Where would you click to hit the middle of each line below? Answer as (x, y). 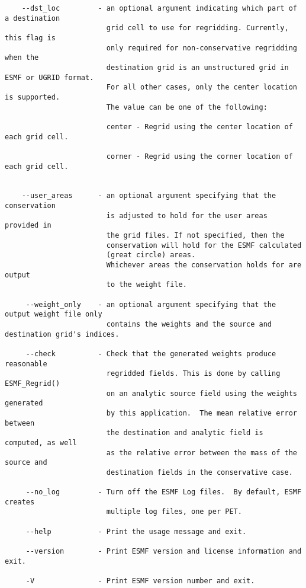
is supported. (33, 97)
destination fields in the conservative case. (199, 472)
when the (22, 58)
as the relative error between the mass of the (202, 453)
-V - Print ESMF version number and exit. (140, 581)
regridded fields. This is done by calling (193, 374)
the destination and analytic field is (185, 433)
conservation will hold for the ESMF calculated (204, 245)
